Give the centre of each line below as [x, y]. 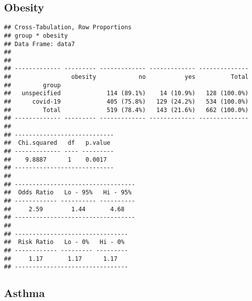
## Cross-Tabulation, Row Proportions [68, 28]
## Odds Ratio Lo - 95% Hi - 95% [68, 193]
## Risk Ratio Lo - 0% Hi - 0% [64, 242]
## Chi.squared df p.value [57, 143]
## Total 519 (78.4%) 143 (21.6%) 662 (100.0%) [126, 110]
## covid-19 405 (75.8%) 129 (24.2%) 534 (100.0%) [126, 102]
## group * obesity [36, 35]
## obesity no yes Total [126, 77]
